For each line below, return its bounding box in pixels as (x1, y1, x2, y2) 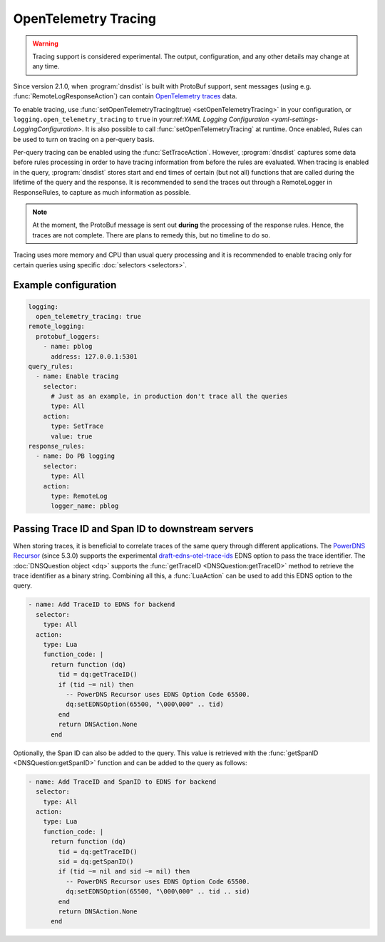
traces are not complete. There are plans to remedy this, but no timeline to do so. (32, 230, 271, 239)
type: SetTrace (51, 422, 104, 431)
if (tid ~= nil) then (58, 680, 134, 688)
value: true (51, 432, 93, 440)
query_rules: (28, 362, 74, 370)
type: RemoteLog (51, 492, 108, 500)
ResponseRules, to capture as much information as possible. (13, 188, 192, 196)
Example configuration (13, 279, 117, 292)
